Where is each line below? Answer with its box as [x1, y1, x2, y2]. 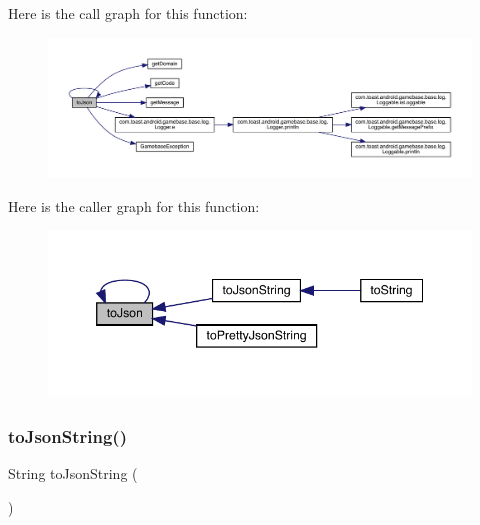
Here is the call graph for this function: [8, 3, 248, 23]
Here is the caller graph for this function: [8, 195, 260, 216]
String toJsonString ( [8, 462, 138, 483]
